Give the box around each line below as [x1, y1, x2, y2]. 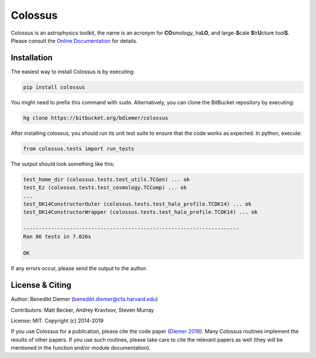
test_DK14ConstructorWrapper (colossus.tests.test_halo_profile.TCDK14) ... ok [23, 209, 258, 216]
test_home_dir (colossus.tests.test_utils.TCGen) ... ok [23, 176, 190, 183]
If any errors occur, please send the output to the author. [11, 265, 147, 272]
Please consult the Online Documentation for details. [11, 37, 138, 44]
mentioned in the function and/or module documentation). [11, 345, 151, 352]
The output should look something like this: [11, 160, 115, 167]
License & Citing [11, 280, 71, 290]
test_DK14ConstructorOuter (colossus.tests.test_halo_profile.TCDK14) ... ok [23, 200, 252, 207]
